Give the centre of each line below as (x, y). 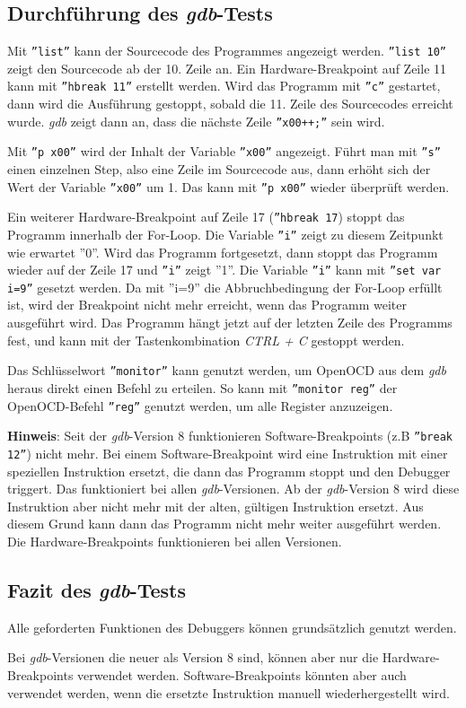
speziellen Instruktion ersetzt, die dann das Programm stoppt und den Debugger (229, 471)
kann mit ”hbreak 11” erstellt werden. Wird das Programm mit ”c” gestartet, (224, 86)
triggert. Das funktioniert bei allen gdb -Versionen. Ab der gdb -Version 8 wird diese (233, 489)
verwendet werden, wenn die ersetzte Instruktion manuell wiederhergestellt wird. (229, 692)
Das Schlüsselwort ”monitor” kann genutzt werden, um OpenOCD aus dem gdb (227, 370)
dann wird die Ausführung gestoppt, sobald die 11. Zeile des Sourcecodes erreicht (230, 104)
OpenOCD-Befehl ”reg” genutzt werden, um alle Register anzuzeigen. (200, 405)
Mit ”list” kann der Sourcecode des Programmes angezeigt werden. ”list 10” (227, 51)
